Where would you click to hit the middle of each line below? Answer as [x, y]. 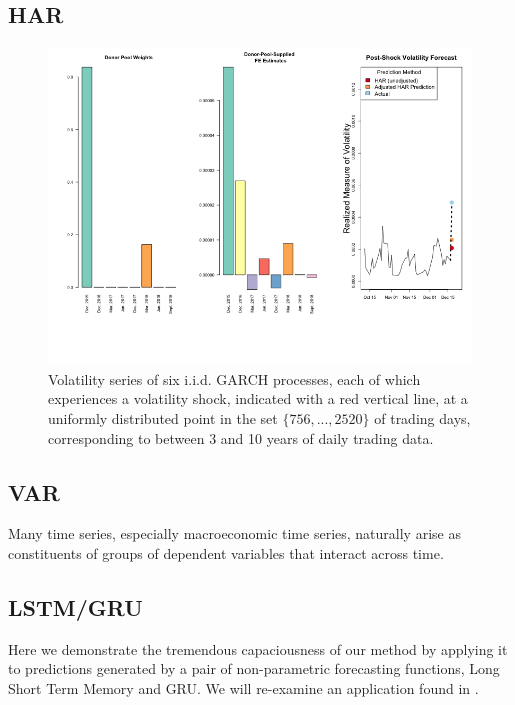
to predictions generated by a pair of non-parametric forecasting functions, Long [254, 668]
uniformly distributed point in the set [163, 417]
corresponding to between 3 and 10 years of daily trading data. [241, 437]
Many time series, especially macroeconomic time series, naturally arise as [234, 533]
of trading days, [422, 417]
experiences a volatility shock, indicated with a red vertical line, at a [258, 398]
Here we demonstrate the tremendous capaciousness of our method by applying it [258, 648]
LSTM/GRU [75, 606]
